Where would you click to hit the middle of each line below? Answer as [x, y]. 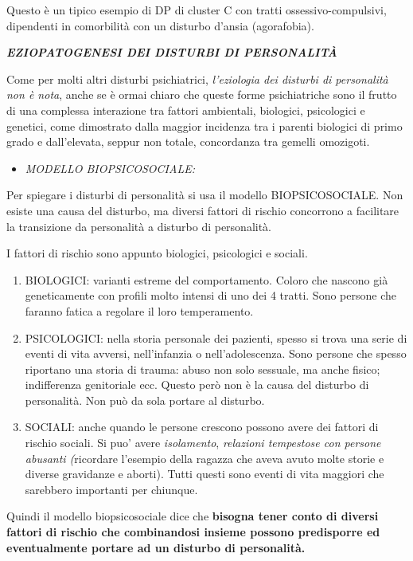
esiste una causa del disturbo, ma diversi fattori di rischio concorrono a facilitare [203, 210]
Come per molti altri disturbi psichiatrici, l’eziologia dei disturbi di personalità [197, 78]
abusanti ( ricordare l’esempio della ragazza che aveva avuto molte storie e [205, 458]
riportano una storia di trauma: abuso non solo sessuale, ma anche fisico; [203, 369]
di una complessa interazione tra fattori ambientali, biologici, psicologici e [186, 110]
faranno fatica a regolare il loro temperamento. [139, 310]
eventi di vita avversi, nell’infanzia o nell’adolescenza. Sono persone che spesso [216, 353]
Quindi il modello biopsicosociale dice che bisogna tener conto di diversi [193, 516]
